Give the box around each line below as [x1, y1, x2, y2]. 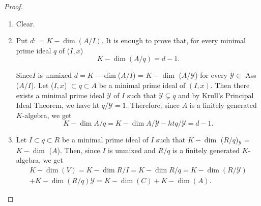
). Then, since [57, 144, 100, 155]
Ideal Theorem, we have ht [16, 100, 100, 110]
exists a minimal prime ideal [16, 90, 105, 100]
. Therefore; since [126, 100, 180, 110]
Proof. [4, 1, 23, 11]
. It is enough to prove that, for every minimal [101, 35, 246, 46]
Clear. [16, 18, 35, 28]
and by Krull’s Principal [178, 90, 254, 100]
